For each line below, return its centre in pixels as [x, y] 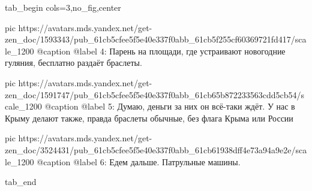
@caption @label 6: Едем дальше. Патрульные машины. [139, 161]
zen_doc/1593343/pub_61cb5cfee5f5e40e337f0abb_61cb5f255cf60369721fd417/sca [156, 39]
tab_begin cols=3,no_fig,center [63, 7]
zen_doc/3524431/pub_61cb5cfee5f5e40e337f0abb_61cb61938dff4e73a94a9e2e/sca [156, 149]
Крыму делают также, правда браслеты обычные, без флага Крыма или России [149, 118]
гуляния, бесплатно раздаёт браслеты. [73, 63]
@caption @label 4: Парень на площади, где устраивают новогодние [161, 51]
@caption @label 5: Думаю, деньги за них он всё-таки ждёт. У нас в [170, 106]
